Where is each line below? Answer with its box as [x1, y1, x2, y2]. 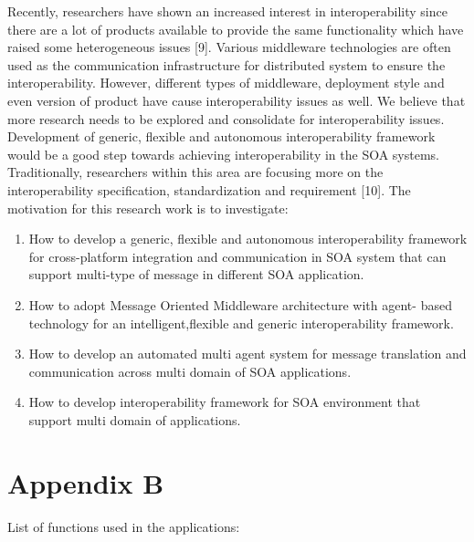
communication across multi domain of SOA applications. [28, 361, 352, 380]
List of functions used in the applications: [7, 516, 240, 536]
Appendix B [7, 464, 164, 501]
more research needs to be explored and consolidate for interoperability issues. [7, 109, 445, 128]
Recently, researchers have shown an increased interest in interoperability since [7, 2, 448, 20]
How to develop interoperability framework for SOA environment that [28, 392, 421, 412]
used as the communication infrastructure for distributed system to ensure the [7, 55, 446, 74]
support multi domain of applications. [28, 410, 241, 429]
